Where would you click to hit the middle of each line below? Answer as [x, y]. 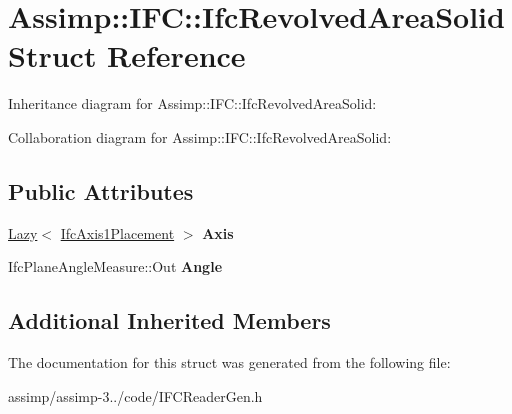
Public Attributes [101, 190]
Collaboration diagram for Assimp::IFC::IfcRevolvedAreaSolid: [200, 136]
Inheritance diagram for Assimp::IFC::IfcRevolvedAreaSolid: [192, 103]
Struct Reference [127, 55]
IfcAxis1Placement [117, 232]
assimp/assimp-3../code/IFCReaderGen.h [135, 395]
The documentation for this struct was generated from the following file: [229, 362]
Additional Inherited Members [169, 320]
